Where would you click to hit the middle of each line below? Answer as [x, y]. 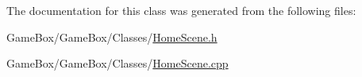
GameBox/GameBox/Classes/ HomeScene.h [112, 37]
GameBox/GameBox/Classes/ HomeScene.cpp [117, 63]
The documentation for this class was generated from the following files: [181, 10]
